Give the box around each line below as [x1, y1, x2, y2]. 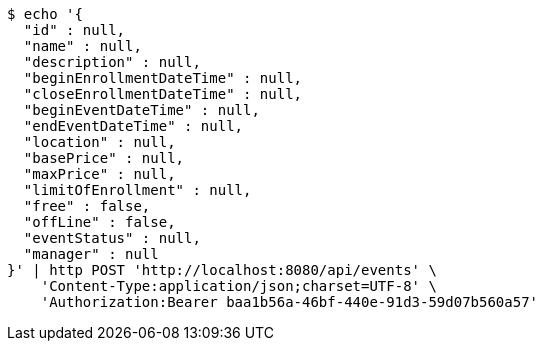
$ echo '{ [7, 6, 83, 22]
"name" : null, [23, 38, 142, 54]
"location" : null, [23, 134, 176, 150]
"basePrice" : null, [23, 150, 185, 166]
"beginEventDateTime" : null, [23, 102, 260, 118]
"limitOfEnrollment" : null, [23, 182, 252, 198]
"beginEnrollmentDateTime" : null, [23, 70, 303, 86]
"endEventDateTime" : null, [23, 118, 244, 134]
